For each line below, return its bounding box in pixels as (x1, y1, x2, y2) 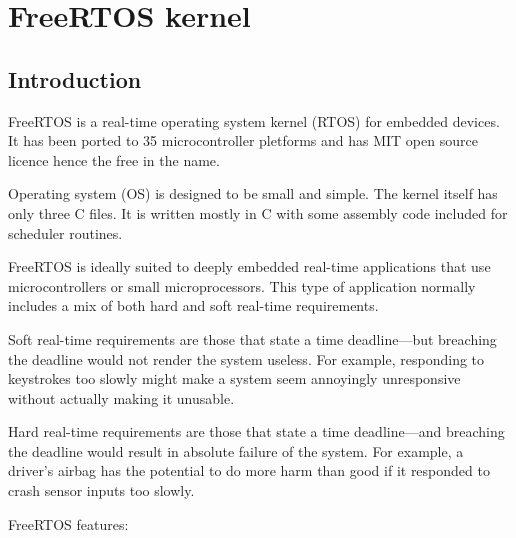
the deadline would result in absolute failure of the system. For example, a (8, 440, 464, 461)
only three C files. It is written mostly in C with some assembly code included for (8, 202, 508, 223)
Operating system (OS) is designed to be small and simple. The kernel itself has (8, 183, 498, 204)
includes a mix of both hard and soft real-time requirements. (8, 295, 379, 316)
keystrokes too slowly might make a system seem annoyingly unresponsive (8, 368, 461, 389)
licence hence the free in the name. (8, 149, 220, 170)
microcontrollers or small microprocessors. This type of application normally (8, 275, 476, 296)
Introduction (8, 63, 142, 94)
